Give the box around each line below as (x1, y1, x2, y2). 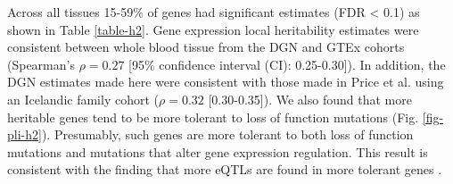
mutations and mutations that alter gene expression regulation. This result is (7, 142, 428, 161)
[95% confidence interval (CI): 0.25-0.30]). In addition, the (128, 54, 446, 73)
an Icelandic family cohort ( (7, 89, 159, 108)
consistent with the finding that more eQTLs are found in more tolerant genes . (7, 160, 442, 179)
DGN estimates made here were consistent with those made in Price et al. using (7, 72, 444, 91)
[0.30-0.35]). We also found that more (208, 89, 412, 108)
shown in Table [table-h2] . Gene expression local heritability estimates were (7, 20, 419, 38)
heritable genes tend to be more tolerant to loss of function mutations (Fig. (7, 107, 419, 126)
